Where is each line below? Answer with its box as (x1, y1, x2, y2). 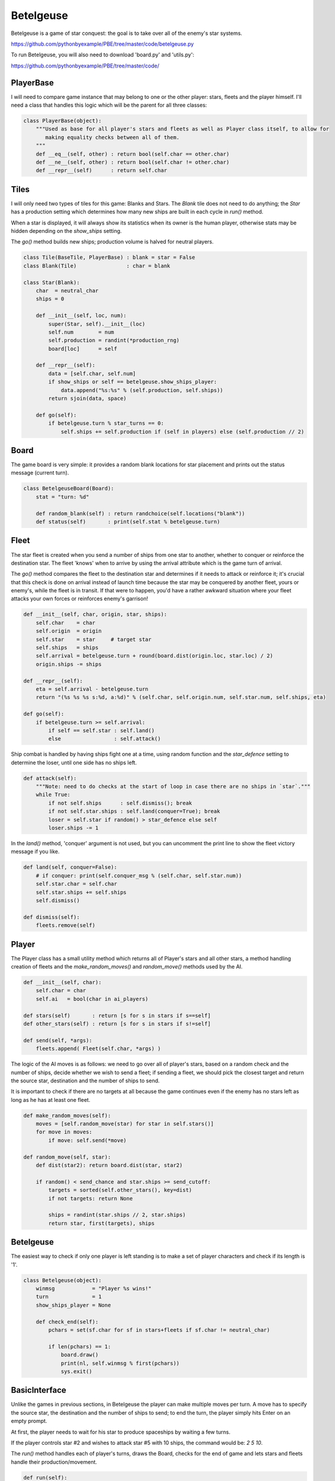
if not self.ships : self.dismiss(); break (48, 800, 192, 806)
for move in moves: (36, 1129, 93, 1136)
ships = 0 (36, 296, 65, 302)
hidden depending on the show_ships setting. (11, 227, 122, 235)
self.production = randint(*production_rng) (48, 337, 180, 344)
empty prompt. (11, 1418, 47, 1425)
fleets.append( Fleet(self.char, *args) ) (36, 1046, 161, 1052)
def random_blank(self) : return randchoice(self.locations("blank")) (36, 510, 246, 517)
